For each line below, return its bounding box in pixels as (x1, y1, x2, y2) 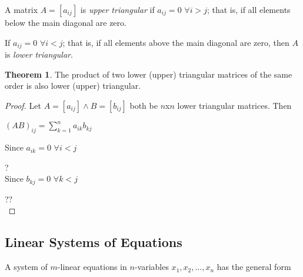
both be (129, 99, 158, 111)
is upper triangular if (80, 4, 155, 15)
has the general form (217, 261, 291, 273)
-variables (134, 261, 169, 273)
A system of (5, 261, 48, 273)
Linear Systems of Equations (5, 233, 182, 251)
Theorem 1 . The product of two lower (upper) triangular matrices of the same (5, 68, 292, 80)
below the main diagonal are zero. (5, 16, 126, 28)
